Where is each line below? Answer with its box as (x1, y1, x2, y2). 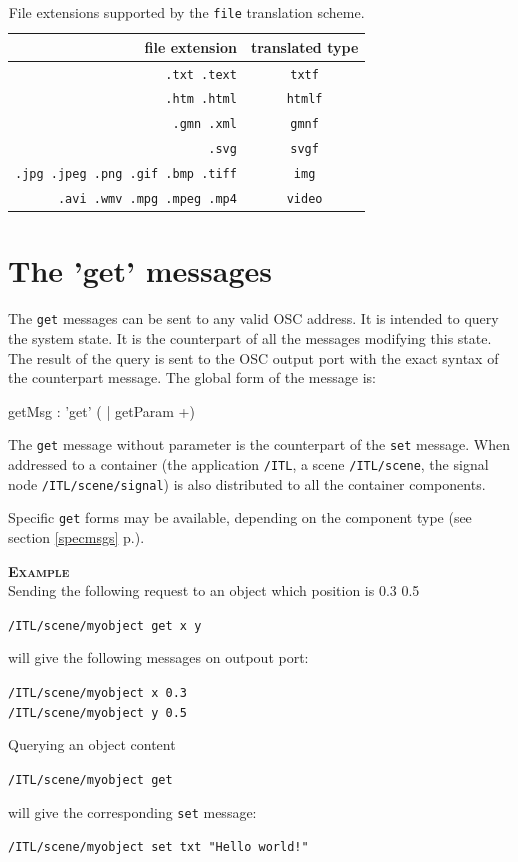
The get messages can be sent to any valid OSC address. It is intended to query (8, 308, 499, 329)
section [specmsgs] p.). (8, 526, 145, 547)
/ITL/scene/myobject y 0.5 (8, 705, 187, 720)
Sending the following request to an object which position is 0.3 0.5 (8, 580, 420, 601)
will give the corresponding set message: (8, 801, 257, 822)
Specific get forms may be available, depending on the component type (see (8, 507, 472, 528)
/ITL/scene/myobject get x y (8, 618, 202, 633)
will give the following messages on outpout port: (8, 647, 309, 668)
